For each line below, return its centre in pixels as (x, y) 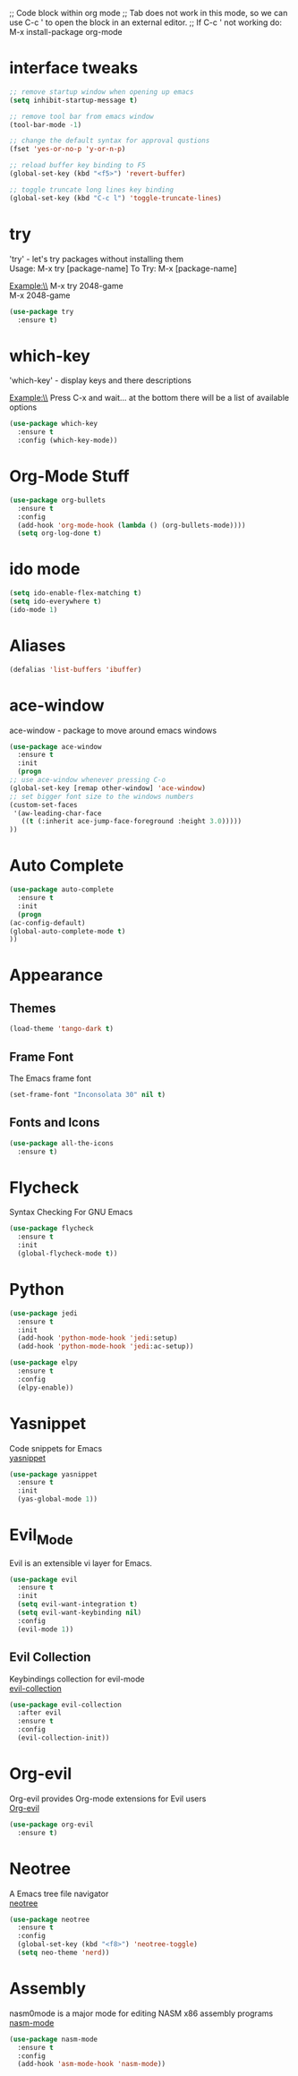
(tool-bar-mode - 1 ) (46, 124)
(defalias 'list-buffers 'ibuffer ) (76, 669)
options (23, 407)
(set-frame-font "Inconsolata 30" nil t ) (88, 1094)
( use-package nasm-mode (54, 2039)
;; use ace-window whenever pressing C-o (88, 780)
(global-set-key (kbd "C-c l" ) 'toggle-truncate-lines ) (115, 198)
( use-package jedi (43, 1313)
